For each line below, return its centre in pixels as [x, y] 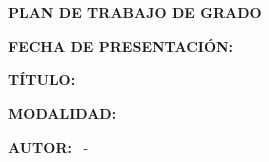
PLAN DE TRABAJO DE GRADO [135, 12]
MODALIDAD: [62, 112]
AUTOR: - [48, 146]
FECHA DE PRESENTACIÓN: [121, 45]
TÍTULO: [42, 79]
